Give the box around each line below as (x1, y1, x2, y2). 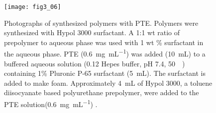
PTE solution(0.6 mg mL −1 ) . (4, 98, 98, 109)
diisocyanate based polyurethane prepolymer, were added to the (4, 87, 199, 98)
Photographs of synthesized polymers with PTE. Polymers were (4, 17, 199, 28)
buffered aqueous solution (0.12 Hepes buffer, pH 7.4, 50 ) (4, 58, 185, 68)
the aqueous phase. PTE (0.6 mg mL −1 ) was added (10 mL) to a (4, 47, 206, 59)
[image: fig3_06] (4, 3, 61, 10)
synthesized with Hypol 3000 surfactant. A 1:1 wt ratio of (4, 27, 180, 38)
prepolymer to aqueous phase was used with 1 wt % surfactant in (4, 37, 204, 47)
